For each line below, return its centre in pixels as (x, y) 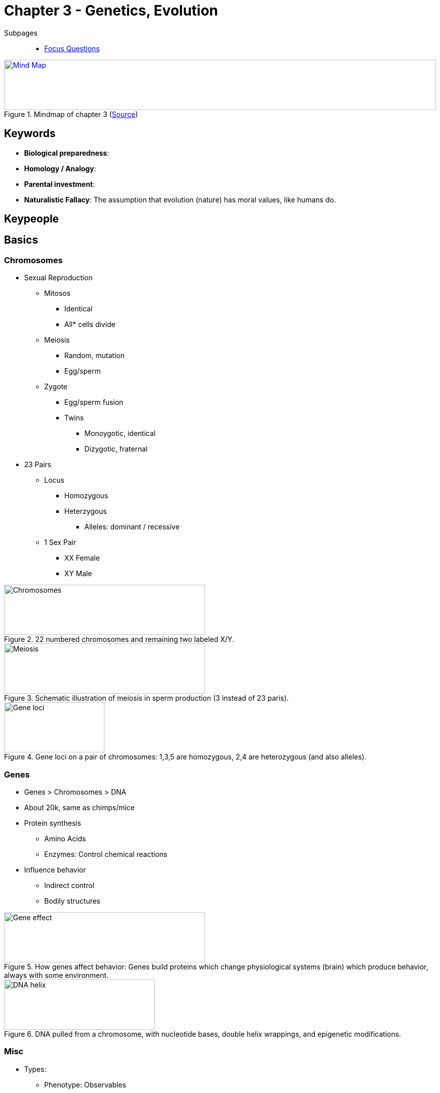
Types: (35, 1069)
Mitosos (58, 293)
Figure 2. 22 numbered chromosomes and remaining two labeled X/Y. (119, 639)
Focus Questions (72, 48)
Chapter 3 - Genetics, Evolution (111, 11)
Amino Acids (65, 838)
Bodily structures (72, 901)
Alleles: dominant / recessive (132, 527)
